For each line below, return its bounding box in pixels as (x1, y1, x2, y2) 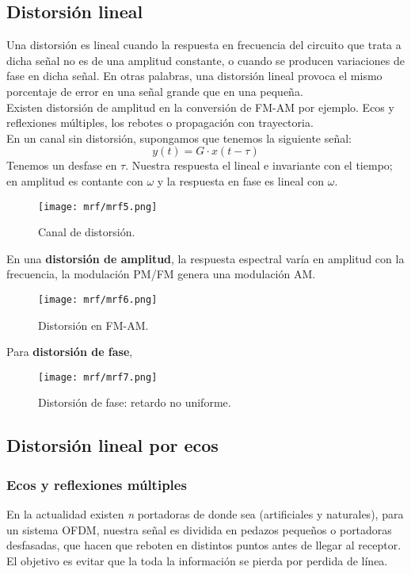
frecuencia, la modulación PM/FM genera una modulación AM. (6, 266, 316, 282)
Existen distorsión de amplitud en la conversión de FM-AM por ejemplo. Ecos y (6, 98, 394, 115)
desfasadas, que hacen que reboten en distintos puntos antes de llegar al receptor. (6, 537, 401, 553)
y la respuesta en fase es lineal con (157, 172, 325, 189)
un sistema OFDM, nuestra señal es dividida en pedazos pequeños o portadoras (6, 521, 392, 538)
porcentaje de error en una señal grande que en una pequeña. (6, 82, 303, 99)
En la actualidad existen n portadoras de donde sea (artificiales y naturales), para (6, 506, 404, 522)
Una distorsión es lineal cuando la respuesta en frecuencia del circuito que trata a (6, 36, 401, 53)
